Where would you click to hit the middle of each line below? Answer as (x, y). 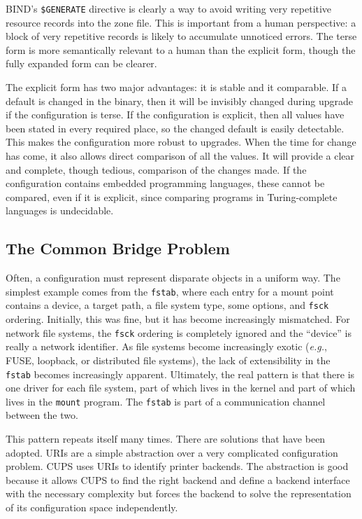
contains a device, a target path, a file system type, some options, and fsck (167, 305)
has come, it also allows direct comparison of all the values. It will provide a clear (180, 155)
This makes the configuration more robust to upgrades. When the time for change (181, 142)
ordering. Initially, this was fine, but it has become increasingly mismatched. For (178, 319)
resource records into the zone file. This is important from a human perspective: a (181, 22)
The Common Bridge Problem (118, 248)
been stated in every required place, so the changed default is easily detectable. (175, 128)
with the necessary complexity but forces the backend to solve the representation (179, 493)
